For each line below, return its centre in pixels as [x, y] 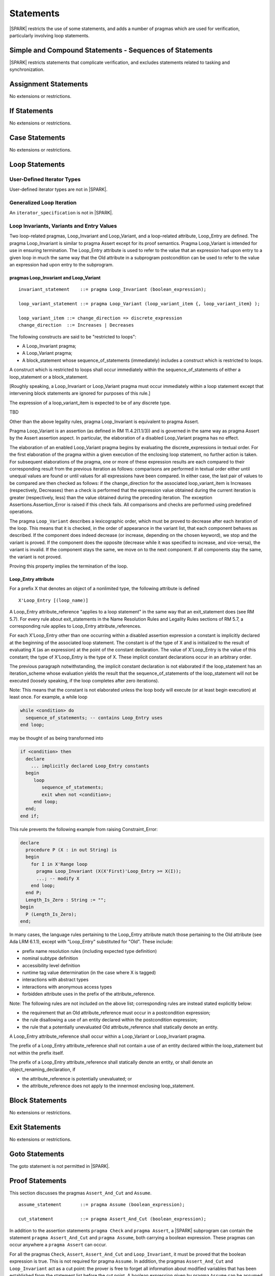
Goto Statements [37, 1154]
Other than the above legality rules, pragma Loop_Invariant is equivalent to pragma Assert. [104, 422]
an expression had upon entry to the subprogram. [62, 264]
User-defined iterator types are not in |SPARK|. [59, 189]
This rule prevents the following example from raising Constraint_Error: [84, 829]
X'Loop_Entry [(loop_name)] [53, 600]
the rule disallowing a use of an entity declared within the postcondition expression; [110, 1020]
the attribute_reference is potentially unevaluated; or [77, 1079]
